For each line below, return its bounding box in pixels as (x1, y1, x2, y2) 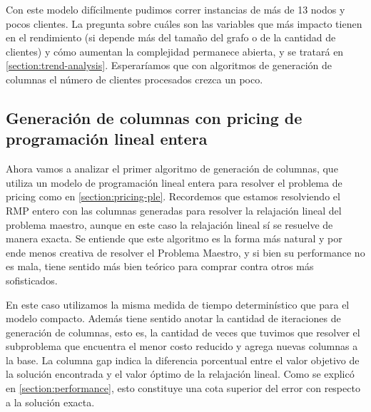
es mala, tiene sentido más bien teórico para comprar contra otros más (6, 259, 314, 274)
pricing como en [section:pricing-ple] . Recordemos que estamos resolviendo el (6, 189, 340, 204)
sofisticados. (6, 272, 58, 287)
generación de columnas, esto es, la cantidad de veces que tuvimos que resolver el (6, 324, 360, 339)
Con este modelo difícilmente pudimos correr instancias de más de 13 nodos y (6, 2, 345, 16)
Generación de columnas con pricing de (6, 106, 303, 128)
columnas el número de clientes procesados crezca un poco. (6, 71, 263, 86)
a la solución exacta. (6, 394, 95, 409)
